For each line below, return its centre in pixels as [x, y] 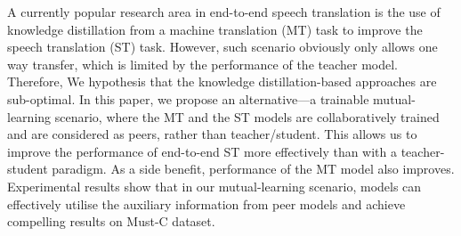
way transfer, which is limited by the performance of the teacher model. [202, 64]
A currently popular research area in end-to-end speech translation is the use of [224, 12]
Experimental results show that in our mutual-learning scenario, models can [214, 186]
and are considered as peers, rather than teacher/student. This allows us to [212, 134]
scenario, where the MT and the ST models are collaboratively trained [247, 116]
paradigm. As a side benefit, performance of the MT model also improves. [253, 169]
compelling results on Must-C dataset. [111, 221]
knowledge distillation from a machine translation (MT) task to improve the [215, 29]
